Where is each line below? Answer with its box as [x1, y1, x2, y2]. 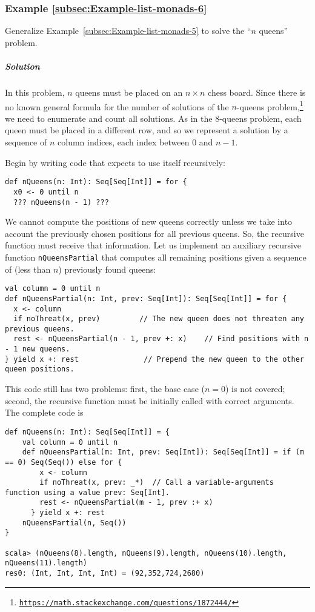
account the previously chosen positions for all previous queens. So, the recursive [5, 227, 304, 239]
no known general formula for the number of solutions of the [5, 100, 229, 113]
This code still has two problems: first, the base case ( [5, 382, 205, 395]
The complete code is [5, 406, 84, 419]
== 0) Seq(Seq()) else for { [5, 457, 122, 467]
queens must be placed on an [75, 85, 183, 98]
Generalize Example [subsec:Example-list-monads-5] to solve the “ [5, 24, 251, 37]
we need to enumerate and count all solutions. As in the [5, 111, 213, 124]
